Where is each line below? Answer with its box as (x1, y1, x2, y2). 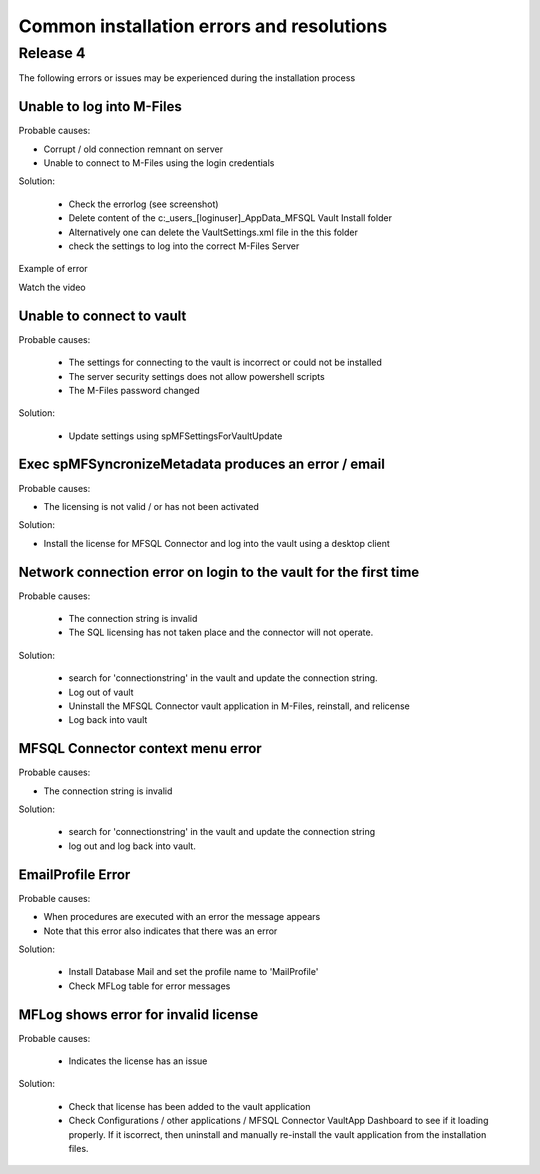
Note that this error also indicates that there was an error (43, 925, 278, 937)
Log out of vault (68, 686, 134, 698)
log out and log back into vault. (68, 840, 197, 852)
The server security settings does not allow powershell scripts (68, 370, 325, 382)
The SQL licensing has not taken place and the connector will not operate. (68, 626, 374, 639)
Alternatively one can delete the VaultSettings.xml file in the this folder (68, 226, 359, 238)
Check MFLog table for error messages (68, 980, 231, 992)
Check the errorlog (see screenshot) (68, 198, 219, 210)
